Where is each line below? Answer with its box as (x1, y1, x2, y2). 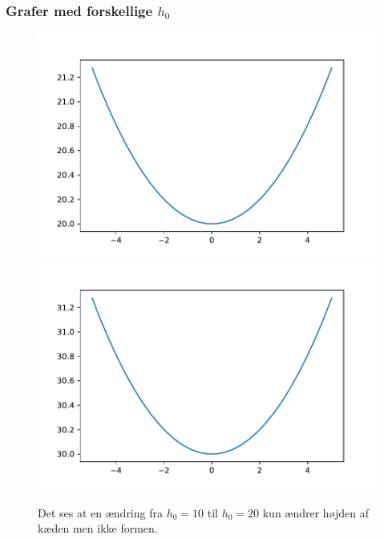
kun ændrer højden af (262, 504, 370, 521)
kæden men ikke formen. (38, 520, 158, 537)
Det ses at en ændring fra (38, 504, 163, 521)
